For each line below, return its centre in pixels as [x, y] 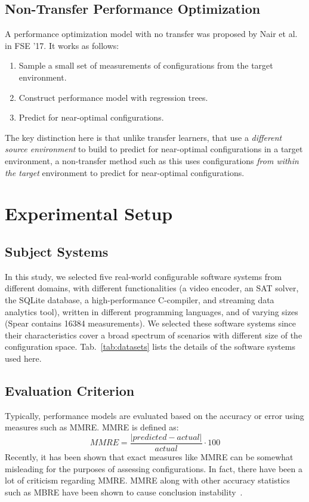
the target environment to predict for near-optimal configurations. [125, 172]
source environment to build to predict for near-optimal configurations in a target [154, 149]
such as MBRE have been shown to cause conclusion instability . [124, 492]
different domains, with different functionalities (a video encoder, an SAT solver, [152, 288]
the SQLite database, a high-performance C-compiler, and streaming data [140, 299]
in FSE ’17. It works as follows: [62, 45]
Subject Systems [57, 251]
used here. [23, 358]
